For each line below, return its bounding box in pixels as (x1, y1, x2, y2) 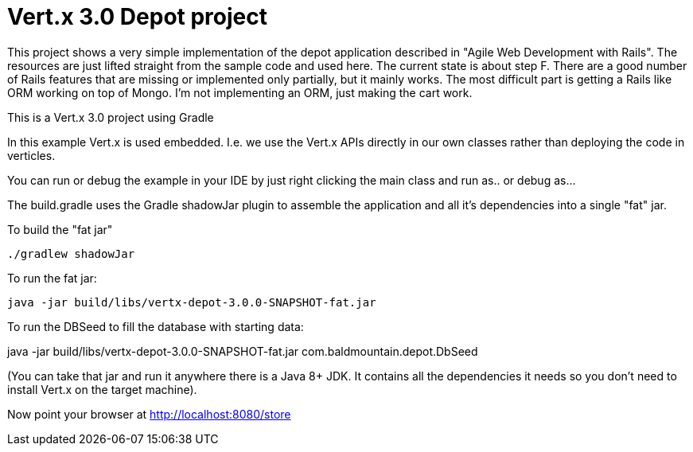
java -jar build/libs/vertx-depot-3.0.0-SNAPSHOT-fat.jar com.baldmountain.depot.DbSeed (7, 344, 478, 358)
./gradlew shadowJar (7, 247, 135, 260)
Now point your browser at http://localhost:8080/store (7, 407, 291, 421)
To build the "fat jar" (7, 222, 113, 236)
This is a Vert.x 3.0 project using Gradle (7, 110, 214, 124)
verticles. (7, 148, 56, 162)
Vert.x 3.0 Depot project (7, 3, 267, 30)
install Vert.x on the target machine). (7, 382, 197, 396)
